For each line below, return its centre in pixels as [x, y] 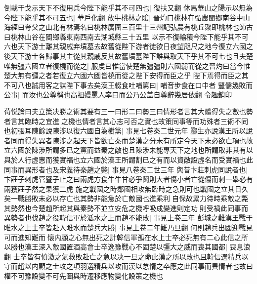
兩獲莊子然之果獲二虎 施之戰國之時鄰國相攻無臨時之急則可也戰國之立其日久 [126, 188]
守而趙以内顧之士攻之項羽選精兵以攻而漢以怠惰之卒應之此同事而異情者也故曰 [128, 266]
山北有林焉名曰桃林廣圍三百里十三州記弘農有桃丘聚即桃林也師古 [149, 27]
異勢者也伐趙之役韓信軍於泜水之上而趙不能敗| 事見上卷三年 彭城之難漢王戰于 [128, 218]
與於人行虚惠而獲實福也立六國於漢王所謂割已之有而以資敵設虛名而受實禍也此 [128, 159]
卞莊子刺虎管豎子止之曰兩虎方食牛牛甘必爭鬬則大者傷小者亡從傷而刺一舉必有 [128, 179]
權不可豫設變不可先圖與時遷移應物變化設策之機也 [84, 276]
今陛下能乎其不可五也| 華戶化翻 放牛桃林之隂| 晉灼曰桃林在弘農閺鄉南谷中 [124, 17]
